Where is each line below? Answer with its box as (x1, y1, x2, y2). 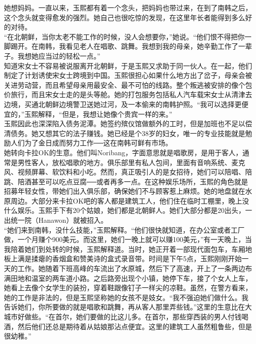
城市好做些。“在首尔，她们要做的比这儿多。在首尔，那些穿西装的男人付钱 (4, 311, 242, 321)
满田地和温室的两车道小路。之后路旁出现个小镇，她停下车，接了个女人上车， (4, 273, 252, 283)
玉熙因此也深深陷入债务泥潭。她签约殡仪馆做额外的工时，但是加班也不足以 (4, 118, 245, 129)
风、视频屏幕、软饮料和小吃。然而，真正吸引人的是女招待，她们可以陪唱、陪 (4, 167, 252, 177)
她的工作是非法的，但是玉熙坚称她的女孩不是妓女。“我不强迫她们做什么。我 (4, 292, 249, 302)
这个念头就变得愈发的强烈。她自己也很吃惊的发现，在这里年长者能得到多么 (4, 12, 245, 22)
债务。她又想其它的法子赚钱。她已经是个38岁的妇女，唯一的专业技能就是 (10, 128, 245, 138)
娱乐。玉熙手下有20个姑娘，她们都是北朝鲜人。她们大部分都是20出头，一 (17, 205, 252, 215)
